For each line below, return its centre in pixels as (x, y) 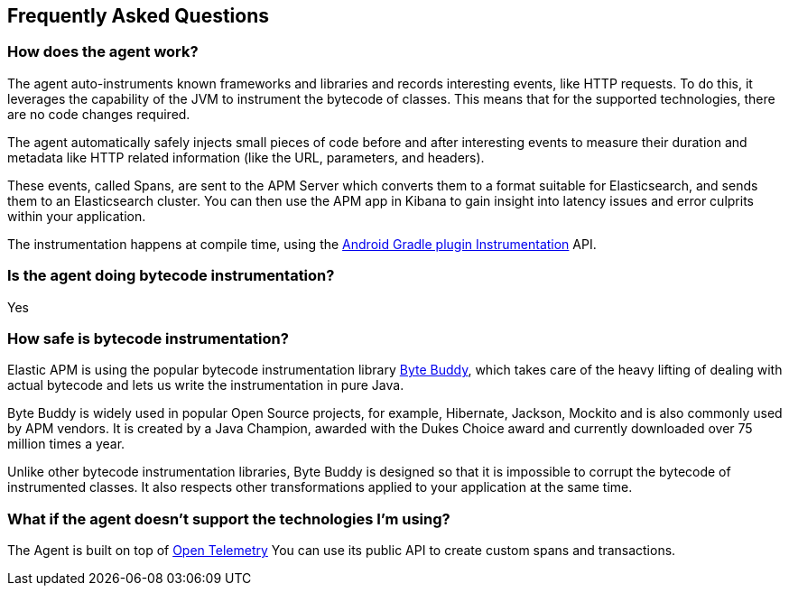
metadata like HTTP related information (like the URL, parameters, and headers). (246, 157)
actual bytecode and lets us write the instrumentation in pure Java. (206, 385)
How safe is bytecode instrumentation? (148, 338)
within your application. (77, 216)
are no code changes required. (99, 114)
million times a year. (66, 444)
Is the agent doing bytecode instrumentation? (171, 276)
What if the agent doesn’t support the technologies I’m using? (229, 519)
